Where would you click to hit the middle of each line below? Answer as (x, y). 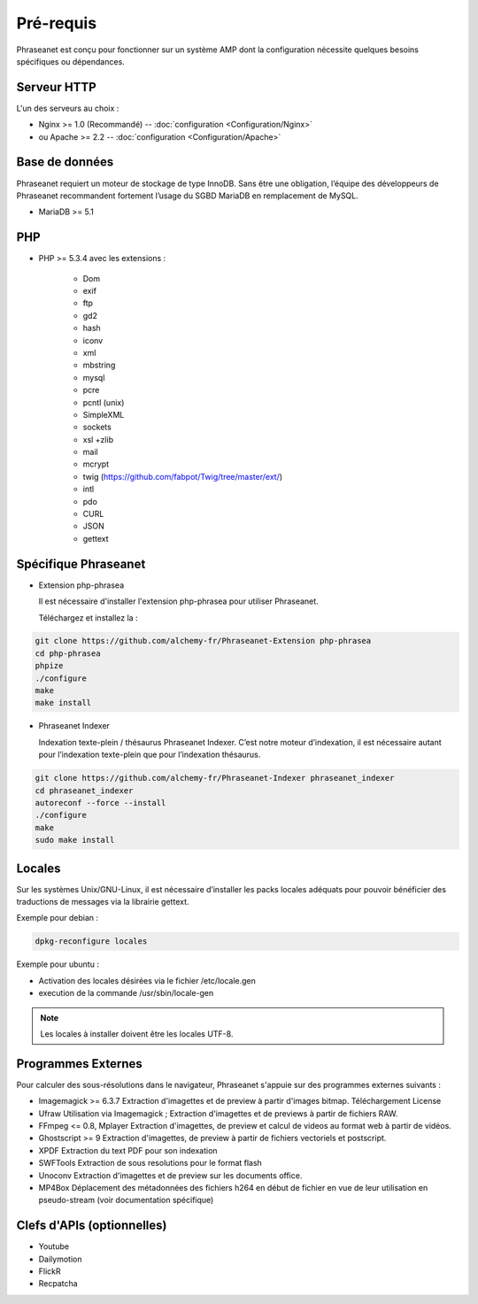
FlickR (50, 1271)
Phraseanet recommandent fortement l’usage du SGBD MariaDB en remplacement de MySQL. (187, 196)
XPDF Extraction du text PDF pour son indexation (128, 1150)
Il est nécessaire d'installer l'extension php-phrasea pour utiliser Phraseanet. (178, 601)
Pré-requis (57, 23)
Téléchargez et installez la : (88, 617)
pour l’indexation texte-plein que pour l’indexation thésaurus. (150, 755)
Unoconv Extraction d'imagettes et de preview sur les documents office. (170, 1175)
